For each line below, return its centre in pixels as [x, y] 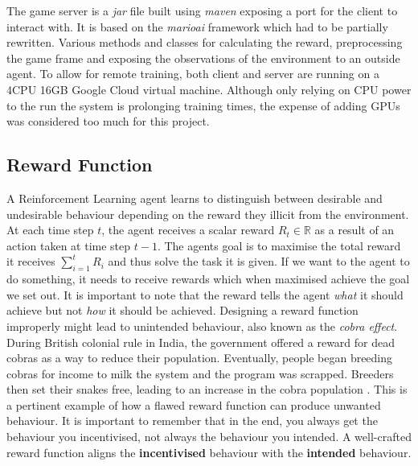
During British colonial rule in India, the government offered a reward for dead [201, 342]
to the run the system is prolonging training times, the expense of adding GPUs [203, 105]
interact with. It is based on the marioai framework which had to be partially [197, 26]
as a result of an [354, 230]
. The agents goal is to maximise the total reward [279, 245]
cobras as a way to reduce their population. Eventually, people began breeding [200, 358]
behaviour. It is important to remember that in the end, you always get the [192, 421]
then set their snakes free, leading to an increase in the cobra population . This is [207, 389]
